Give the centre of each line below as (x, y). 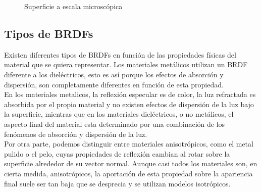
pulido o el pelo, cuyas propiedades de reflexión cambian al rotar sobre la (117, 153)
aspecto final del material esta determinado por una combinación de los (115, 124)
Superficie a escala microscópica (73, 6)
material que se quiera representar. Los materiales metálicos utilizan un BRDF (126, 64)
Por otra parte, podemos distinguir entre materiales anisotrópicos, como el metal (129, 144)
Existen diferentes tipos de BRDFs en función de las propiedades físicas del (120, 54)
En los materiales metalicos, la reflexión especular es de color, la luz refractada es (130, 94)
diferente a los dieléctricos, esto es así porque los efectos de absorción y (114, 74)
